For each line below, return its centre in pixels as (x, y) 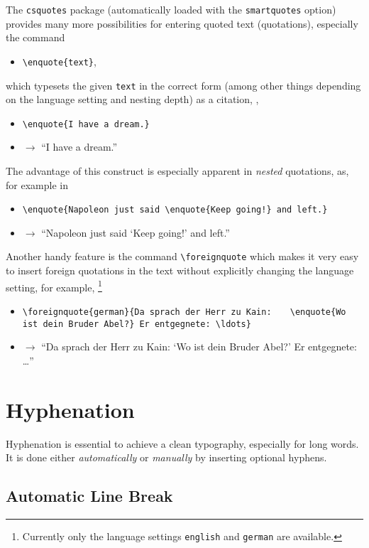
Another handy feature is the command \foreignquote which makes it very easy (182, 256)
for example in (37, 184)
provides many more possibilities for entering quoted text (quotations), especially (182, 23)
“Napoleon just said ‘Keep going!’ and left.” (136, 232)
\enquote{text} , (59, 61)
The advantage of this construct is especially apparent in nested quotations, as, (177, 171)
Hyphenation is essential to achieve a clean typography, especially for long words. (182, 443)
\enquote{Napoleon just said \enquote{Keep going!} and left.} (175, 210)
